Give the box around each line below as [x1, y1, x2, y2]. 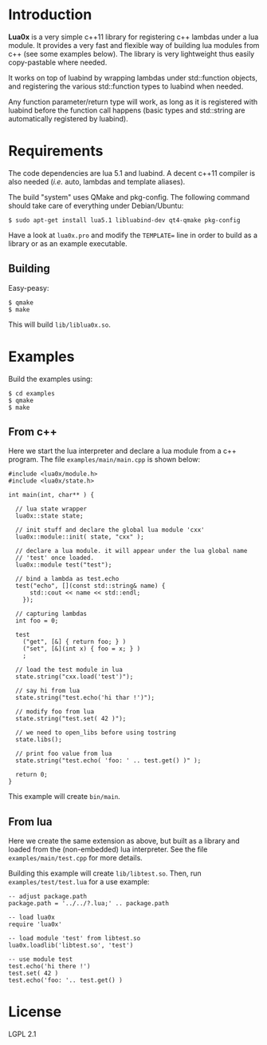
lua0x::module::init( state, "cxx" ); [15, 533, 145, 541]
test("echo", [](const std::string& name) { [15, 582, 166, 590]
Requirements [8, 142, 104, 161]
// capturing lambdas [15, 610, 88, 618]
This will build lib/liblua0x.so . [8, 320, 112, 329]
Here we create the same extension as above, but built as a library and [8, 836, 241, 846]
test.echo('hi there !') [8, 963, 91, 971]
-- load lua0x [8, 913, 56, 922]
